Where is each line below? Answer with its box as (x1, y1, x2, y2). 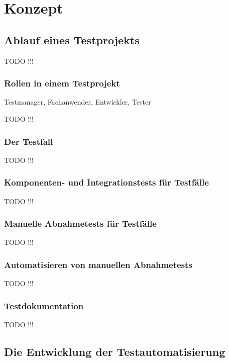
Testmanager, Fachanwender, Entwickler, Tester (4, 97, 151, 107)
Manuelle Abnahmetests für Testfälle (4, 217, 157, 230)
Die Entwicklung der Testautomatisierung (4, 344, 225, 359)
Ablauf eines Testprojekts (4, 32, 140, 47)
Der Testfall (4, 135, 53, 147)
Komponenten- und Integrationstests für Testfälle (4, 176, 209, 189)
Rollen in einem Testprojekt (4, 77, 120, 89)
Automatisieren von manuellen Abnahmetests (4, 258, 192, 270)
